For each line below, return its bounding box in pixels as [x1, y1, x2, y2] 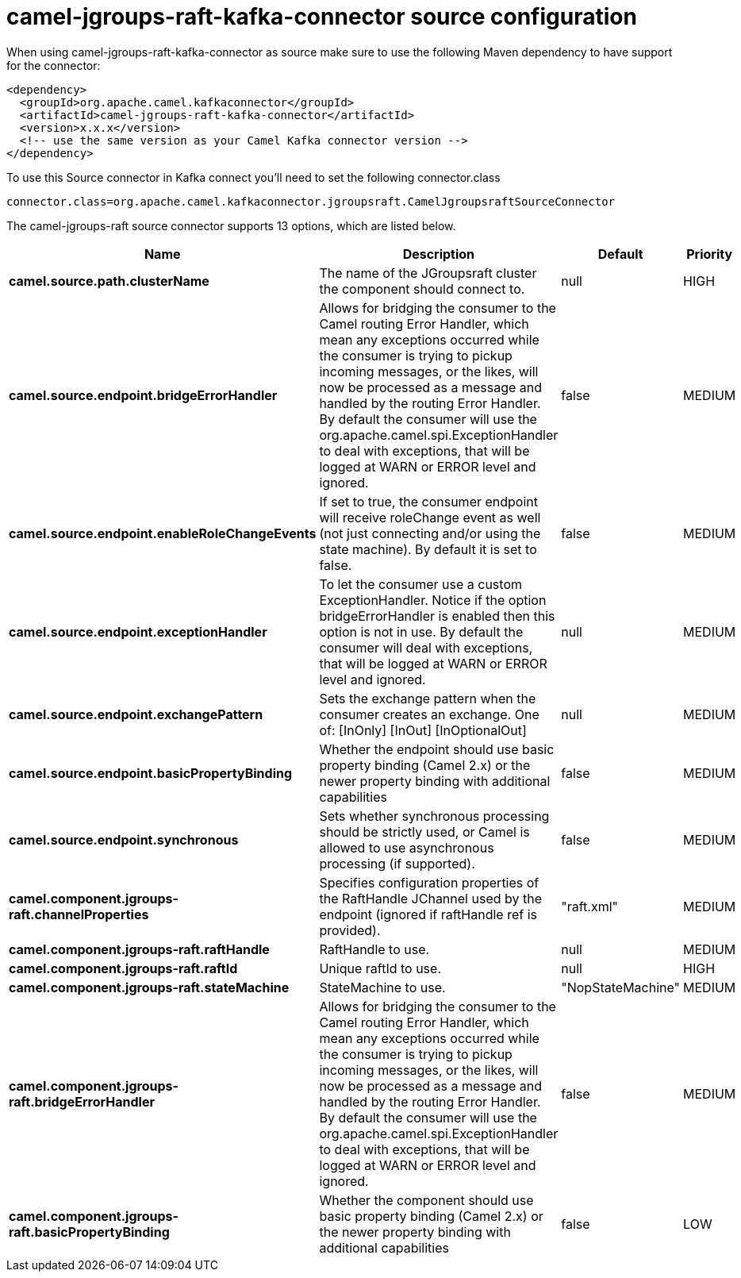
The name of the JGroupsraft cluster [319, 264, 537, 281]
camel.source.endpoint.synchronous [9, 831, 239, 848]
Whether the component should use [319, 1191, 534, 1208]
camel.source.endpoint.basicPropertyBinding [9, 764, 293, 781]
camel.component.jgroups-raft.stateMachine [9, 979, 290, 995]
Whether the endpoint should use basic [319, 741, 555, 757]
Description [402, 245, 475, 262]
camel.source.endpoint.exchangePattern [9, 706, 263, 722]
